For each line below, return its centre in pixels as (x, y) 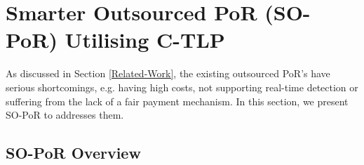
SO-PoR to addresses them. (65, 115)
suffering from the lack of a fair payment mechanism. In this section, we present (177, 101)
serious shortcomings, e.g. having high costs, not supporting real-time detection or (182, 87)
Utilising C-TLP (145, 40)
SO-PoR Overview (73, 153)
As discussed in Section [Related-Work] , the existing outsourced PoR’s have (168, 73)
